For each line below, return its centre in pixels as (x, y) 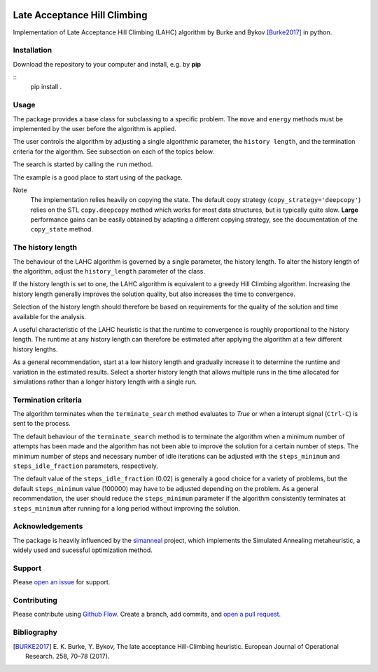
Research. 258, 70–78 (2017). (68, 656)
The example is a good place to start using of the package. (98, 177)
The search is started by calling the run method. (83, 164)
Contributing (35, 600)
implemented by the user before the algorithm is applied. (95, 128)
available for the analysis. (50, 316)
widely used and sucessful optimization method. (83, 550)
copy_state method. (62, 229)
